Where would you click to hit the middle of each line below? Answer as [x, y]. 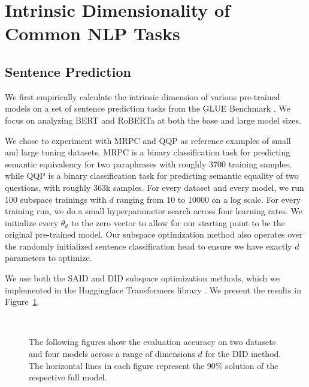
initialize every [32, 222]
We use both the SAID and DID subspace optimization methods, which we [142, 278]
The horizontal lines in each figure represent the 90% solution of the [154, 365]
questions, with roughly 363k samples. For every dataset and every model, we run [154, 187]
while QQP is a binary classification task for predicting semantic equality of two [152, 175]
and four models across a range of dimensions [112, 354]
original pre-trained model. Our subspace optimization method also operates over [154, 234]
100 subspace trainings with [56, 199]
